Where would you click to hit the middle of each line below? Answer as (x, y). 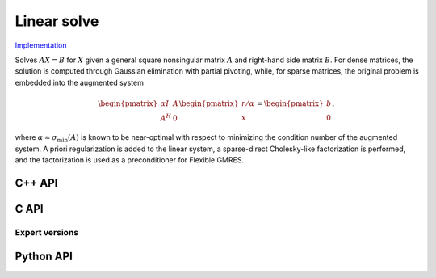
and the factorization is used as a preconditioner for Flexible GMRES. (130, 160)
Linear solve (57, 21)
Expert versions (47, 232)
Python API (44, 256)
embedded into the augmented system (80, 82)
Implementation (41, 45)
